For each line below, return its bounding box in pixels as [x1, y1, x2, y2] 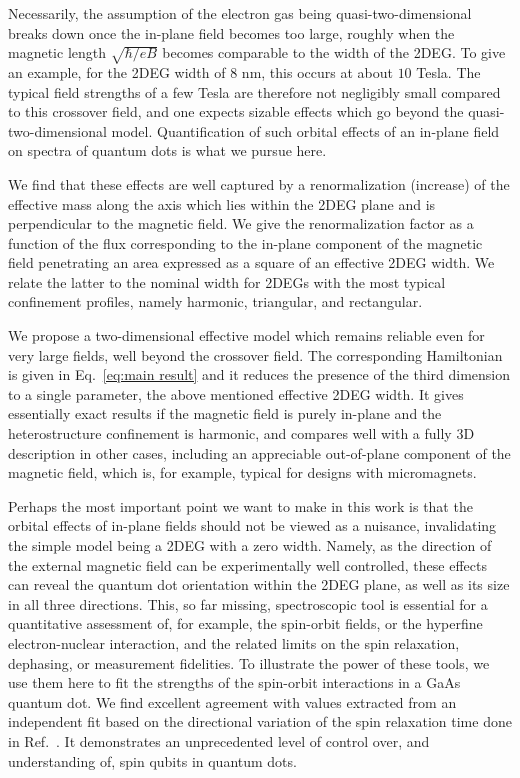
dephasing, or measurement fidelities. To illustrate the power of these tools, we [8, 652, 490, 673]
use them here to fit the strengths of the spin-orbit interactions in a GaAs [8, 672, 461, 693]
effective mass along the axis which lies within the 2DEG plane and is [8, 193, 436, 214]
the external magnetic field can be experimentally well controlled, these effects [8, 554, 487, 575]
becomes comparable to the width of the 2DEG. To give [162, 42, 506, 63]
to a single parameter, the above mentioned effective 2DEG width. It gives [8, 383, 464, 404]
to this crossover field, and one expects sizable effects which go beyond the [8, 101, 464, 122]
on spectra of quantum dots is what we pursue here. [8, 140, 327, 161]
